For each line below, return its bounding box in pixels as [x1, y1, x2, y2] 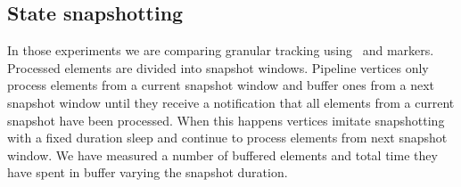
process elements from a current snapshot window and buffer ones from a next [7, 76, 434, 94]
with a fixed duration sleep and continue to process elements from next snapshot [7, 128, 448, 147]
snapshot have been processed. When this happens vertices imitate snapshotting [7, 110, 445, 129]
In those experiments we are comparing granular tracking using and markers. [7, 41, 434, 60]
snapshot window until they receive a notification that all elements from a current [7, 93, 455, 111]
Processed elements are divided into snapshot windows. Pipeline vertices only [7, 58, 429, 77]
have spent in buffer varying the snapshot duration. [7, 163, 288, 182]
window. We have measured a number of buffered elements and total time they [7, 145, 438, 164]
